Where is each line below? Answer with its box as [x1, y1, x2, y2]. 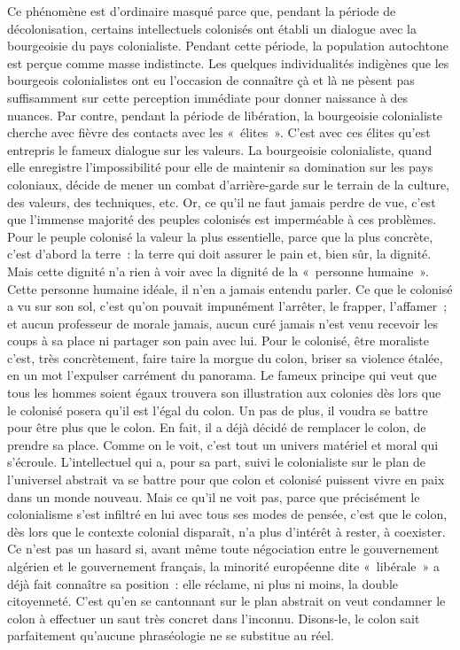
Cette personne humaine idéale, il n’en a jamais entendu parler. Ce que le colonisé [7, 279, 453, 298]
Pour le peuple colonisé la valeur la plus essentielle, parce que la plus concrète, [7, 227, 433, 245]
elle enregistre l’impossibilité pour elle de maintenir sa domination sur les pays [7, 158, 433, 176]
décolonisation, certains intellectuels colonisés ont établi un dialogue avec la [7, 19, 417, 37]
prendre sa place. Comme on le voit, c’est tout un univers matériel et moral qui [7, 435, 439, 453]
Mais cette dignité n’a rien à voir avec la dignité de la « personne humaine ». [7, 261, 429, 280]
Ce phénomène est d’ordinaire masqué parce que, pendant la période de [7, 2, 396, 19]
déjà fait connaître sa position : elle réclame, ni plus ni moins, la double [7, 574, 399, 592]
